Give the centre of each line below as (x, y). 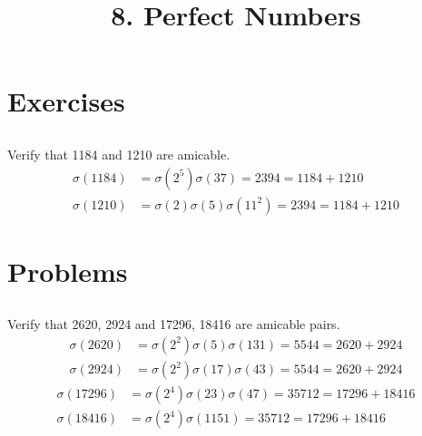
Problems (68, 271)
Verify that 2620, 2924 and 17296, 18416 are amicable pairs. (174, 324)
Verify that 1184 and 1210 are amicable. (119, 154)
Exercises (66, 101)
